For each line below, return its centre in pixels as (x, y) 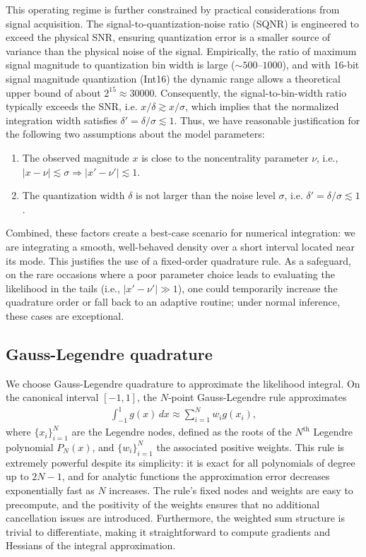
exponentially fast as (50, 490)
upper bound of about (53, 92)
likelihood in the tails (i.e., (63, 288)
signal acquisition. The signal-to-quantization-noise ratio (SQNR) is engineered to (183, 23)
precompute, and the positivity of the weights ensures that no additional (163, 504)
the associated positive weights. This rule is (250, 447)
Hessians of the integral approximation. (91, 545)
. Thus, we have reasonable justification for (267, 120)
